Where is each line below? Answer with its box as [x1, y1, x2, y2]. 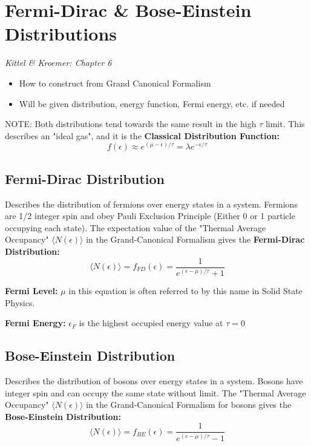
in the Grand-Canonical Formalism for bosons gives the [86, 398, 292, 411]
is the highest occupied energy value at [79, 316, 223, 329]
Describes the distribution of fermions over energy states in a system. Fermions [5, 197, 298, 210]
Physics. [5, 296, 35, 309]
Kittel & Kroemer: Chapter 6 [5, 56, 112, 69]
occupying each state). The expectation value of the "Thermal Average [5, 221, 266, 234]
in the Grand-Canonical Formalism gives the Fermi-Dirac [86, 233, 305, 246]
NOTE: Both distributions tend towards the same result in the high [5, 117, 257, 130]
